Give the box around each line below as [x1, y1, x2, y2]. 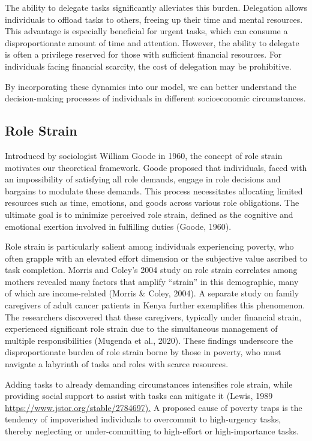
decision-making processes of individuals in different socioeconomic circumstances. [5, 92, 306, 104]
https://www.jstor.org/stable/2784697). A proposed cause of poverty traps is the [5, 401, 302, 413]
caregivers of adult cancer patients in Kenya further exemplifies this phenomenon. [5, 299, 305, 311]
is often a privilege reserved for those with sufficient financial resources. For [5, 48, 282, 61]
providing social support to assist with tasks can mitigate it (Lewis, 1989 [5, 389, 273, 402]
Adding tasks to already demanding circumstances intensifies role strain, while [5, 377, 293, 390]
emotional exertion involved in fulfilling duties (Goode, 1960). [5, 220, 232, 232]
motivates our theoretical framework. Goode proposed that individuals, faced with [5, 161, 307, 173]
